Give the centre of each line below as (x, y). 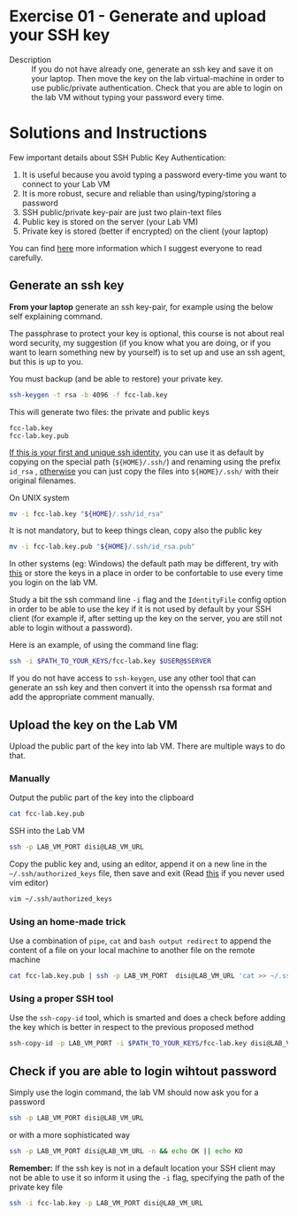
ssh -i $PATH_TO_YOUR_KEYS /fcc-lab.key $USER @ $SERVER (110, 661)
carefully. (26, 258)
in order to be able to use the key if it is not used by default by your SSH (140, 609)
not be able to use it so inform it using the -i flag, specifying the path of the (147, 1177)
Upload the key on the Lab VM (94, 724)
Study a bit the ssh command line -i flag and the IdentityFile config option (148, 600)
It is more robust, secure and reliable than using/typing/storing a (139, 193)
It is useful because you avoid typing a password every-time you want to (154, 174)
